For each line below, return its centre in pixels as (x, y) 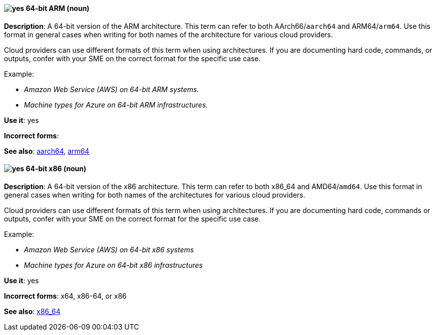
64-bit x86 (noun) (56, 169)
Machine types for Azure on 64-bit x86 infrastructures (113, 265)
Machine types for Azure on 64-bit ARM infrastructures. (116, 105)
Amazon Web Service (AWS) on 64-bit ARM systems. (112, 89)
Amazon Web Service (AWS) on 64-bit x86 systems (109, 249)
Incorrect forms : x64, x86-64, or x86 (66, 296)
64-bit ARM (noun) (58, 8)
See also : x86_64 (32, 311)
